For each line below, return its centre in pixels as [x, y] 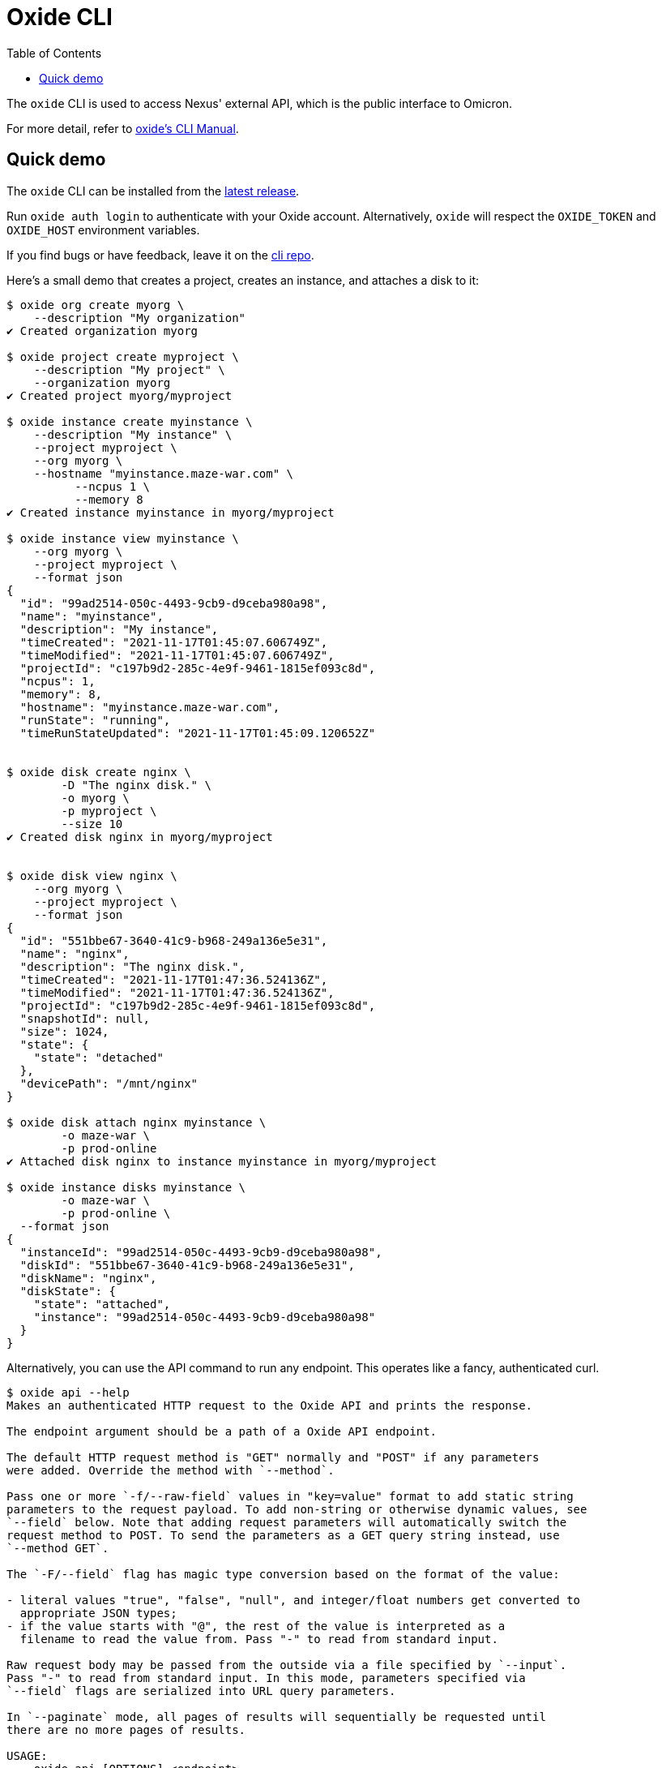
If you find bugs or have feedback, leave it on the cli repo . [160, 255]
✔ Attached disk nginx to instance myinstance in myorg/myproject [222, 1161]
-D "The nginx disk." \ [136, 785]
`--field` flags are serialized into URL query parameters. [201, 1691]
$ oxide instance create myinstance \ [130, 421]
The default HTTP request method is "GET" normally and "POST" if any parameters [273, 1457]
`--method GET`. [58, 1548]
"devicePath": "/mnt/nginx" [109, 1083]
